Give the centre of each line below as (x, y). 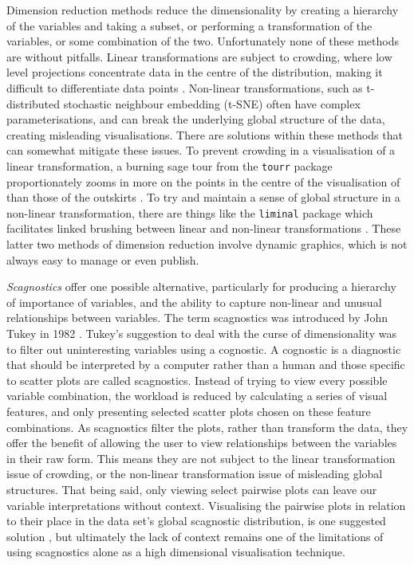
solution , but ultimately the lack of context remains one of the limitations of (195, 536)
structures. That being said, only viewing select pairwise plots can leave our (192, 489)
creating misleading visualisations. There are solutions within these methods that (205, 134)
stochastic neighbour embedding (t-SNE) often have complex (212, 103)
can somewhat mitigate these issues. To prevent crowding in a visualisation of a (201, 150)
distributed (34, 103)
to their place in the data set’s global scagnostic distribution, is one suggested (196, 521)
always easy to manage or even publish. (103, 259)
